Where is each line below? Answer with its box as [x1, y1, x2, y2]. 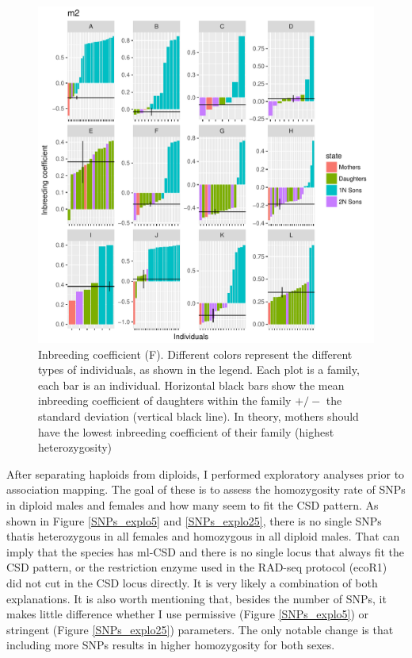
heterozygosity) [38, 439, 113, 456]
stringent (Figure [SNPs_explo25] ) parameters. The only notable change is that [6, 621, 394, 637]
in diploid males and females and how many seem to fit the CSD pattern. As [6, 496, 379, 513]
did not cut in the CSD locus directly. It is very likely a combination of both [6, 574, 378, 591]
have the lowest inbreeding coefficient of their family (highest [38, 423, 334, 440]
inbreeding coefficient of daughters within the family [38, 392, 292, 409]
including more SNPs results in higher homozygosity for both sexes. [6, 637, 335, 653]
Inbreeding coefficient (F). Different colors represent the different [38, 345, 353, 362]
